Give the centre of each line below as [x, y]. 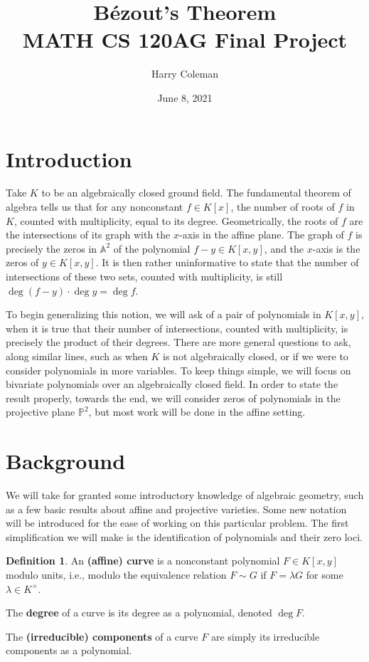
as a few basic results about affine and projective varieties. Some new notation [176, 509]
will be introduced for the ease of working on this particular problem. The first [177, 523]
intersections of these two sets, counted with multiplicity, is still [144, 276]
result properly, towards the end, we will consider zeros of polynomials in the [173, 398]
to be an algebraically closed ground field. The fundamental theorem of [196, 193]
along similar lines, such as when [77, 356]
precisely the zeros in [52, 248]
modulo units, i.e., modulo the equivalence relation [116, 575]
